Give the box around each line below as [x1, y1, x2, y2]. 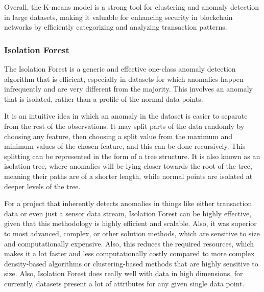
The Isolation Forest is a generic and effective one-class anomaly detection [4, 63, 236, 74]
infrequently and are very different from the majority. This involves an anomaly [4, 83, 253, 94]
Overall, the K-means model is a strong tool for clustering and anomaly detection [4, 2, 259, 12]
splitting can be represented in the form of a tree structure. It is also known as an [4, 150, 260, 161]
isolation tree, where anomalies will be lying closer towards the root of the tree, [4, 161, 252, 171]
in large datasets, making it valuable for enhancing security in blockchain [4, 11, 233, 22]
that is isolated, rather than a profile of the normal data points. [4, 93, 203, 104]
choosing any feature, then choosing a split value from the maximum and [4, 130, 233, 141]
